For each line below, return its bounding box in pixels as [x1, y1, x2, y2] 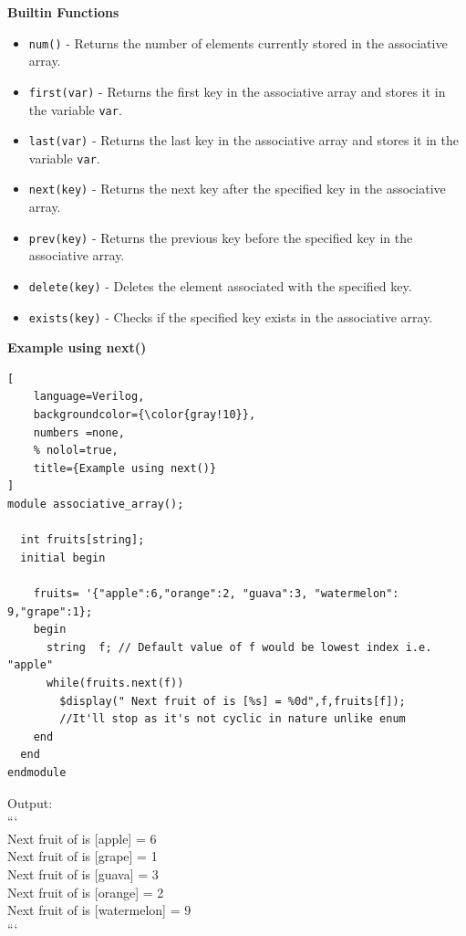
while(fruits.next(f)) [46, 676, 184, 689]
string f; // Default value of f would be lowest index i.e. [46, 640, 432, 654]
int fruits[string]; [20, 533, 145, 547]
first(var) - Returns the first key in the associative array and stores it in [28, 81, 446, 100]
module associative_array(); [7, 498, 184, 511]
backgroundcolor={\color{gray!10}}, [33, 408, 256, 422]
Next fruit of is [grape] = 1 [7, 847, 158, 866]
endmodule [7, 765, 67, 779]
